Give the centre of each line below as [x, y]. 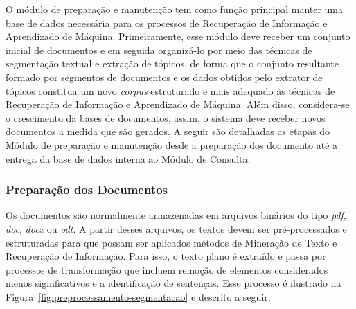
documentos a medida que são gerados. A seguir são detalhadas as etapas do [168, 131]
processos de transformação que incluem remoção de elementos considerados [167, 269]
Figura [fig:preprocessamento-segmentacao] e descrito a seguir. [138, 296]
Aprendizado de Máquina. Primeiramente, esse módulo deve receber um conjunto [178, 36]
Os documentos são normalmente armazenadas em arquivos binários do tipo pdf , [176, 215]
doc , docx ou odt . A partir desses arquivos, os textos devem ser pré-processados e [176, 228]
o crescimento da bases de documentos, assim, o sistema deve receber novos [166, 117]
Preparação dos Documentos [87, 189]
